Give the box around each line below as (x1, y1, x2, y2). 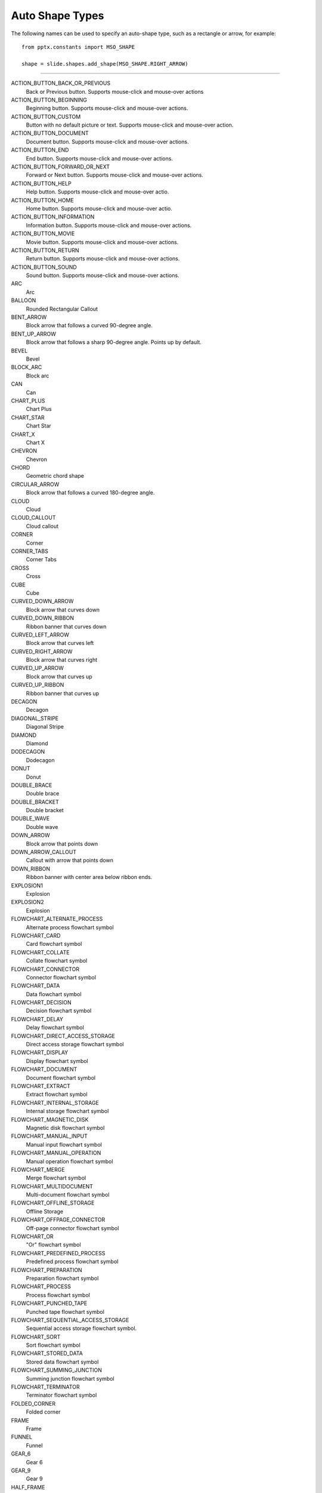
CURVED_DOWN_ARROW (11, 598, 74, 605)
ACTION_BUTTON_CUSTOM (11, 113, 81, 120)
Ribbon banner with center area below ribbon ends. (26, 874, 153, 881)
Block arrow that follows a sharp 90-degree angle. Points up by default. (26, 339, 202, 346)
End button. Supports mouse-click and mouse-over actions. (26, 155, 173, 162)
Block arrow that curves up (26, 672, 92, 680)
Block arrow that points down (26, 840, 98, 847)
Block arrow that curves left (26, 640, 94, 647)
